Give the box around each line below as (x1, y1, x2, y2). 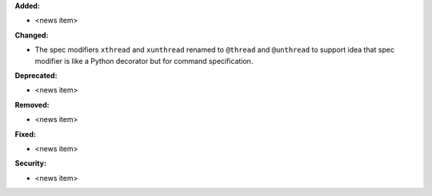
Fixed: (14, 129, 36, 139)
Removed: (14, 100, 50, 109)
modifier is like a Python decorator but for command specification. (34, 56, 254, 65)
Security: (14, 159, 47, 168)
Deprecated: (14, 70, 58, 80)
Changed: (14, 30, 49, 40)
